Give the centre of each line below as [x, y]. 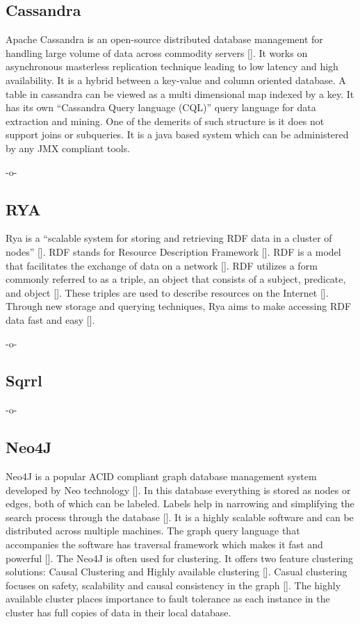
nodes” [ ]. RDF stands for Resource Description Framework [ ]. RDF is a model [173, 251]
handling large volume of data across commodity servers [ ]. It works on [157, 52]
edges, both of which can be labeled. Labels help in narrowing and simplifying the [180, 503]
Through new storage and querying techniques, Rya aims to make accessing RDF [179, 306]
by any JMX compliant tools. [68, 148]
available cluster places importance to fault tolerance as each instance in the [168, 599]
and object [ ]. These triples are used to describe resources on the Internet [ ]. [167, 292]
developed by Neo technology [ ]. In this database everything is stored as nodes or [178, 490]
